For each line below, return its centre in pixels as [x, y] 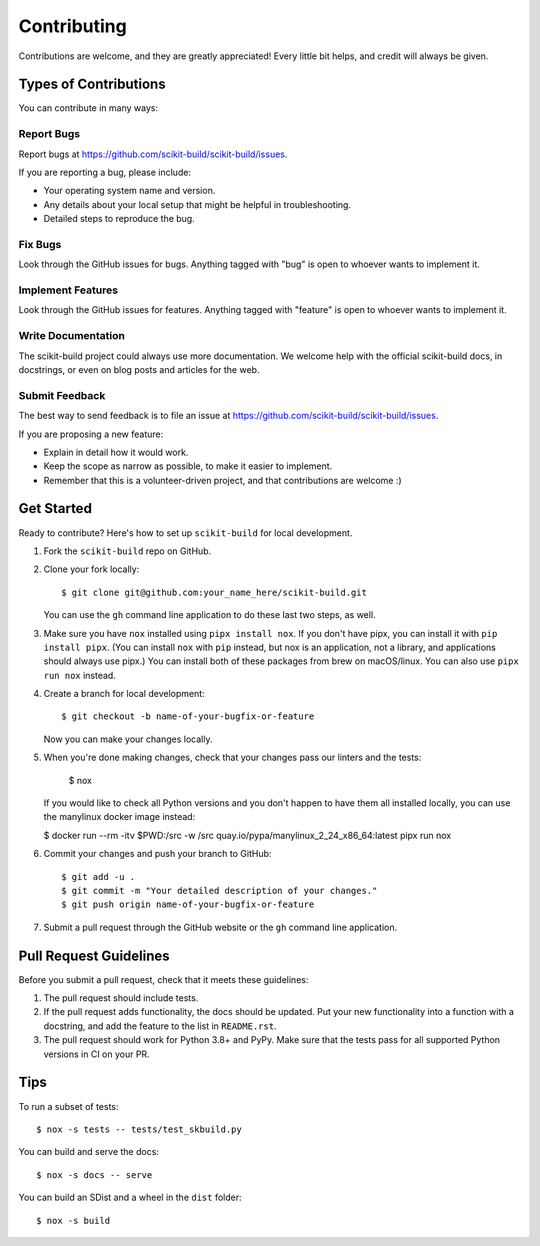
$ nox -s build [73, 1220]
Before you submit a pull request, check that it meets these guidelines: [163, 979]
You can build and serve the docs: [89, 1152]
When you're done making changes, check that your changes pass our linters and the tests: [232, 757]
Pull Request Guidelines [94, 955]
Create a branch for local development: [124, 694]
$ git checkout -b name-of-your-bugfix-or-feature [188, 716]
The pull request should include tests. [121, 998]
